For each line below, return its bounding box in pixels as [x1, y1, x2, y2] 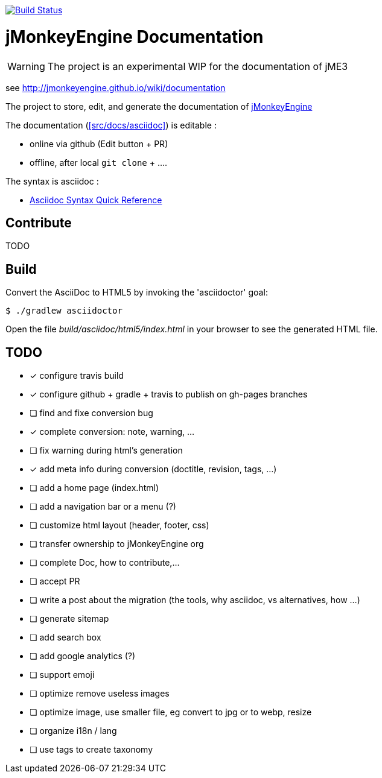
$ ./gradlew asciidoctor [5, 306, 123, 316]
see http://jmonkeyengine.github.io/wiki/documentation [5, 82, 226, 93]
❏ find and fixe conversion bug [30, 408, 153, 419]
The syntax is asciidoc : [5, 176, 99, 186]
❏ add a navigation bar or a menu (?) [30, 501, 176, 512]
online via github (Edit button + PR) [30, 138, 168, 149]
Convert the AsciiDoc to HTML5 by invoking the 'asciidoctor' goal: [5, 287, 268, 298]
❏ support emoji [30, 669, 95, 680]
